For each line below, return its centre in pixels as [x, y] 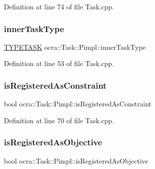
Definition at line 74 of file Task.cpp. [59, 6]
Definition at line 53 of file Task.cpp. [59, 63]
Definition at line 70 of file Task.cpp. [59, 120]
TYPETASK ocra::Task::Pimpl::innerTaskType [75, 47]
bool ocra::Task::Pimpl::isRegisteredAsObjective [76, 160]
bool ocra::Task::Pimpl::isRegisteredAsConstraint [78, 104]
